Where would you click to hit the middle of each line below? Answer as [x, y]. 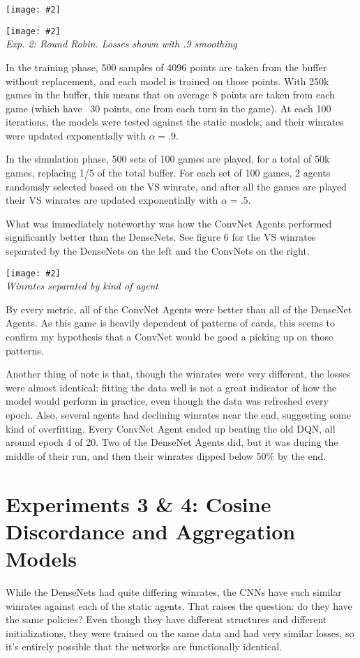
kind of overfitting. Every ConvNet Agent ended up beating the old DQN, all [171, 428]
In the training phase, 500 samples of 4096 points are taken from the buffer [166, 67]
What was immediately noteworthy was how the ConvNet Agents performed [169, 223]
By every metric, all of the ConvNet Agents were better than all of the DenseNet [179, 309]
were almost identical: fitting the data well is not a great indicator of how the [171, 387]
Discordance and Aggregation [151, 531]
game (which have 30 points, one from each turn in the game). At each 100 [168, 108]
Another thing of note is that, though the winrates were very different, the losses [178, 374]
